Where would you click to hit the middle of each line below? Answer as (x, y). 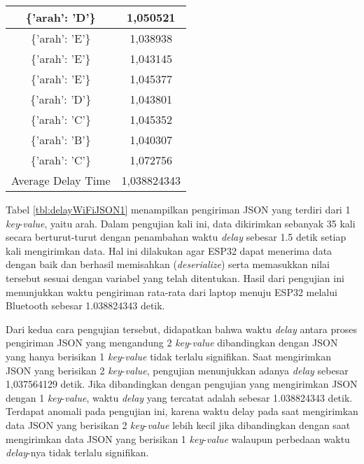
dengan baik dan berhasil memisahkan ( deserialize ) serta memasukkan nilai (168, 264)
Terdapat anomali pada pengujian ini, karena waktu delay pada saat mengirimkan (182, 411)
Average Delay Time (61, 180)
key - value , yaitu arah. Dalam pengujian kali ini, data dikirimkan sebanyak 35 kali (181, 223)
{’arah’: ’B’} (61, 140)
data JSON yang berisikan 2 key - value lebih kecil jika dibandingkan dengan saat (178, 424)
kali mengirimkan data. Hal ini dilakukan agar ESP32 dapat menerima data (169, 250)
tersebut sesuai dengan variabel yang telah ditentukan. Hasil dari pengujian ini (175, 277)
